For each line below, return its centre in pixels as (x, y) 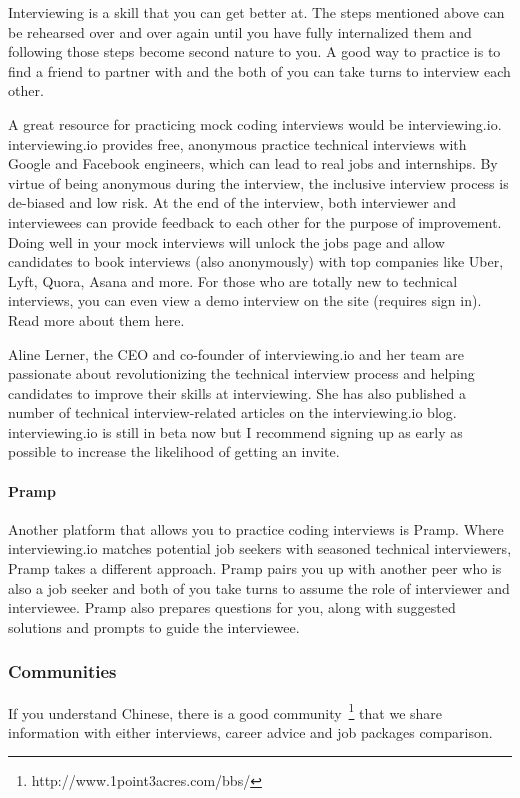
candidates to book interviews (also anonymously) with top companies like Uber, (256, 261)
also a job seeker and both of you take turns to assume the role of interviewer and (259, 587)
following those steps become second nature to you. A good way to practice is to (254, 51)
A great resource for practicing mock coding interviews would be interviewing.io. (255, 123)
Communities (62, 671)
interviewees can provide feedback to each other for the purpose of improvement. (255, 221)
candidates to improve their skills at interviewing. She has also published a (237, 392)
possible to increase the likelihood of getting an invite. (174, 451)
